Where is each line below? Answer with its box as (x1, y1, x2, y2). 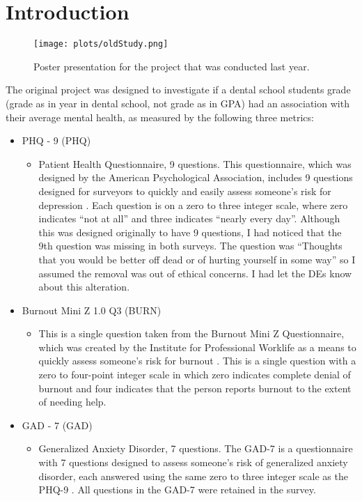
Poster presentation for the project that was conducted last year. (33, 59, 310, 73)
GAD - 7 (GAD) (22, 417, 93, 432)
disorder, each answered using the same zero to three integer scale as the (38, 468, 348, 483)
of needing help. (38, 394, 107, 409)
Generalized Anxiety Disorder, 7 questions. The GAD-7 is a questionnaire (38, 441, 353, 456)
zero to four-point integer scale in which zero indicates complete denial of (38, 367, 351, 382)
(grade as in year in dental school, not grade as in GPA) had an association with (6, 95, 349, 110)
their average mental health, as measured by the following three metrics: (6, 109, 314, 124)
